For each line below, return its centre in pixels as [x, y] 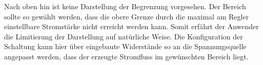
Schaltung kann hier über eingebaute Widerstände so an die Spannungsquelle [125, 46]
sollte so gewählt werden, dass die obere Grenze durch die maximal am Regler [127, 16]
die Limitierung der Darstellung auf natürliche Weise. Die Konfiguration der [124, 36]
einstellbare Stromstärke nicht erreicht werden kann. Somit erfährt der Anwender [131, 26]
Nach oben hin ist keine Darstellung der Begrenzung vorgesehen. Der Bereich [125, 6]
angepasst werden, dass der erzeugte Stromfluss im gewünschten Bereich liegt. [126, 56]
